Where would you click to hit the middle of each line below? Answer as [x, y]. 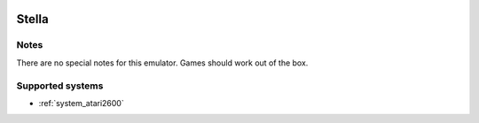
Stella [32, 19]
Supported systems [60, 86]
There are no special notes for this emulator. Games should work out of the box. [162, 63]
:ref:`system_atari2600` [81, 103]
